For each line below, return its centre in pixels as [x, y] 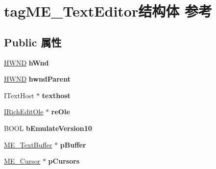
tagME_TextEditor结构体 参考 [108, 11]
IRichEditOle [24, 112]
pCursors [64, 161]
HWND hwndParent [37, 79]
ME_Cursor [22, 161]
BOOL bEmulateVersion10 [48, 128]
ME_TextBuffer [28, 144]
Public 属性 [33, 42]
